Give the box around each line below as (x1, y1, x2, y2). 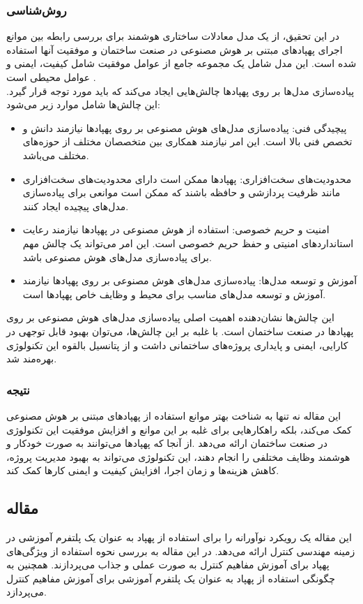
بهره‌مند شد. (6, 351, 57, 366)
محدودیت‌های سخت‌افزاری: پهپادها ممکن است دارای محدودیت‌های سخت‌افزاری (22, 171, 352, 186)
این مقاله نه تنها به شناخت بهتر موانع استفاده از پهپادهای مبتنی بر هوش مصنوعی (6, 408, 341, 422)
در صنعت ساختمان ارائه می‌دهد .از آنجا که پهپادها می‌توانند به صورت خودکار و (6, 436, 328, 450)
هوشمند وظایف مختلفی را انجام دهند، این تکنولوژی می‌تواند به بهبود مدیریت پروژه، (6, 449, 350, 464)
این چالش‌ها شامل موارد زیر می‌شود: (6, 97, 160, 112)
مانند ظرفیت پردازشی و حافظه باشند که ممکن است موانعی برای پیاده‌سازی (22, 185, 341, 200)
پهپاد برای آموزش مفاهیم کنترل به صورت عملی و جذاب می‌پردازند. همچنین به (6, 557, 330, 572)
